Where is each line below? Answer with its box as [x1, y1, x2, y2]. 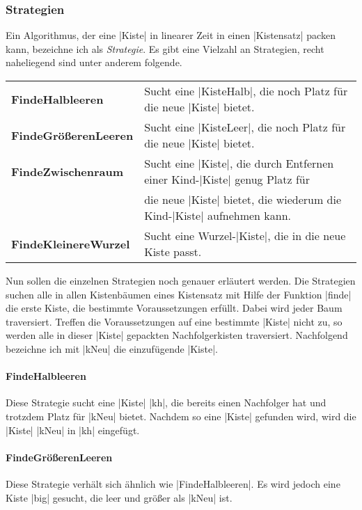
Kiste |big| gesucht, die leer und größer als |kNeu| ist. [6, 490, 233, 504]
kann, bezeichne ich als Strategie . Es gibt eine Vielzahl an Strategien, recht [6, 41, 324, 56]
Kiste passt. [144, 244, 202, 260]
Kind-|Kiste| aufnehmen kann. [144, 207, 292, 223]
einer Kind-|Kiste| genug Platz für [144, 171, 310, 187]
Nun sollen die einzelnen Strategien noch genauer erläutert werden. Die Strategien [6, 273, 356, 287]
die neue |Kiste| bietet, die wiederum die [144, 191, 342, 207]
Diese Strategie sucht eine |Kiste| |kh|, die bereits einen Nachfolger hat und [6, 395, 326, 410]
